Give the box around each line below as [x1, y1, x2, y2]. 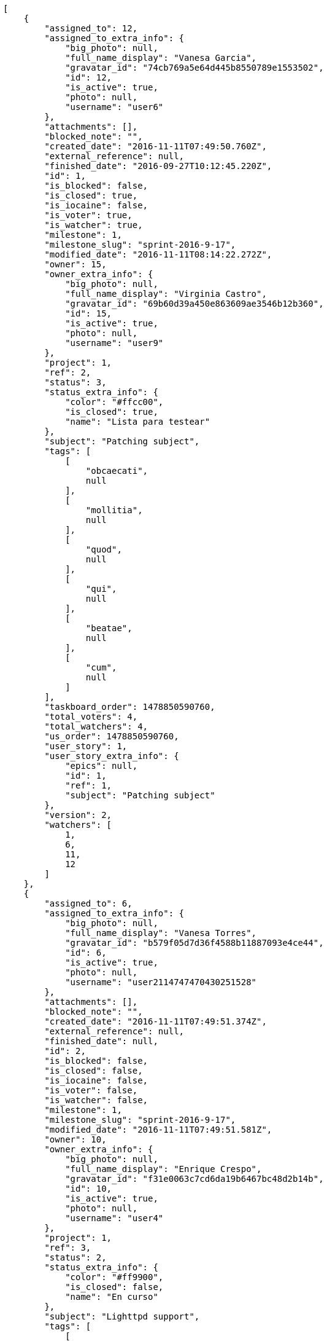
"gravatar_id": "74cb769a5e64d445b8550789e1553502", [65, 63, 324, 73]
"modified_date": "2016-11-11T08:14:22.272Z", [44, 250, 272, 259]
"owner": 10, [44, 1135, 107, 1144]
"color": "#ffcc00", [65, 397, 164, 407]
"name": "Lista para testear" [65, 417, 210, 427]
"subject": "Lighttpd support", [44, 1312, 200, 1321]
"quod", [85, 545, 122, 554]
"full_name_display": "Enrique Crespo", [65, 1164, 262, 1174]
